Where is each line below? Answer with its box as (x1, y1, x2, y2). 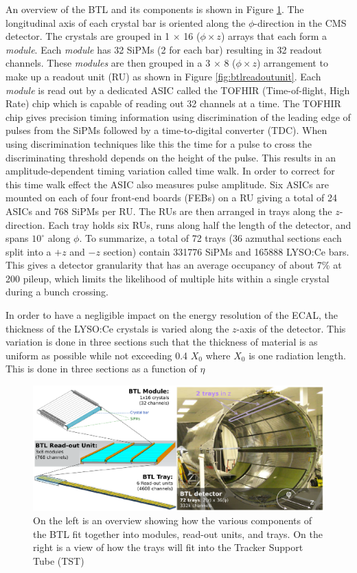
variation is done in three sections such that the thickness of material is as (5, 335, 318, 349)
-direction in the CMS (254, 15, 347, 30)
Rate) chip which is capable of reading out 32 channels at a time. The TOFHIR (5, 96, 341, 111)
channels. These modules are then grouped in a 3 (5, 56, 211, 70)
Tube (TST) (33, 554, 84, 568)
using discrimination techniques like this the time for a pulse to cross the (5, 136, 312, 150)
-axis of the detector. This (236, 321, 346, 335)
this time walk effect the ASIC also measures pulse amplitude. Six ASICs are (5, 177, 330, 191)
